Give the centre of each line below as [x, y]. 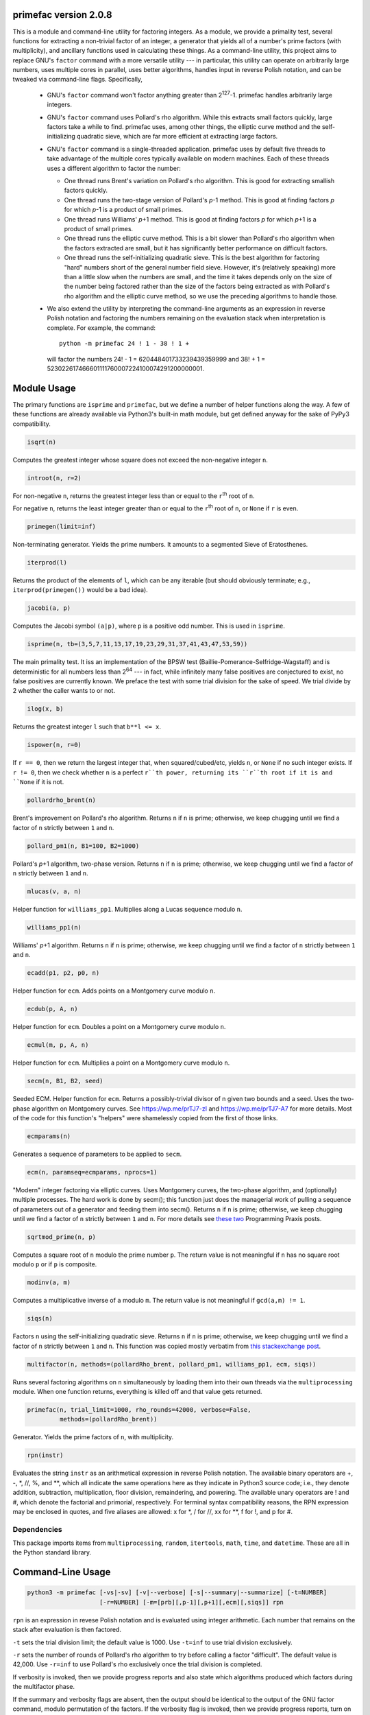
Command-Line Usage [62, 1572]
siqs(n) [40, 1318]
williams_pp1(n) [54, 927]
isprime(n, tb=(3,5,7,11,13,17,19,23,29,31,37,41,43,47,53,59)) [137, 644]
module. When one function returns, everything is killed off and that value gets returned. [137, 1392]
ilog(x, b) [45, 709]
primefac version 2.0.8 [62, 15]
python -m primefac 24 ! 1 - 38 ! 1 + [124, 344]
